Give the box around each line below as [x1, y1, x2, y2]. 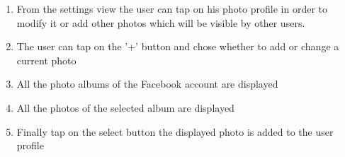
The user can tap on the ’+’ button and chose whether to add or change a [16, 39, 339, 54]
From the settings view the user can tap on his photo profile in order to [16, 1, 327, 16]
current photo [16, 52, 77, 67]
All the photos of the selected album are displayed [16, 100, 234, 115]
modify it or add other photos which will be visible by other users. [16, 15, 305, 30]
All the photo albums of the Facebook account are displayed [16, 76, 278, 91]
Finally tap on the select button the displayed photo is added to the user [16, 124, 334, 139]
